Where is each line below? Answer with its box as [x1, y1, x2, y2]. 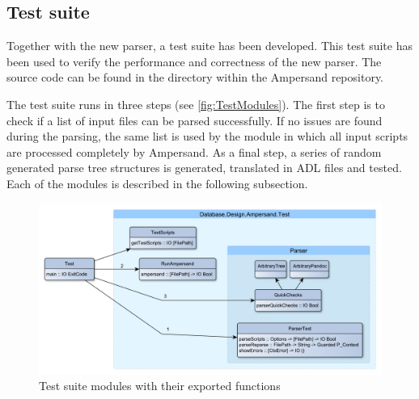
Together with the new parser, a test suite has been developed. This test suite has [6, 37, 413, 54]
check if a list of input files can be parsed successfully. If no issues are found [6, 111, 383, 128]
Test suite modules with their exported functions [39, 377, 281, 394]
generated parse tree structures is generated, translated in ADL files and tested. [6, 159, 402, 176]
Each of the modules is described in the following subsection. [6, 174, 308, 191]
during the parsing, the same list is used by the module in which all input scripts [6, 128, 408, 145]
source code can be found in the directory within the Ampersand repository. [6, 69, 384, 86]
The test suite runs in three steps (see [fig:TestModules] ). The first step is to [6, 95, 385, 112]
